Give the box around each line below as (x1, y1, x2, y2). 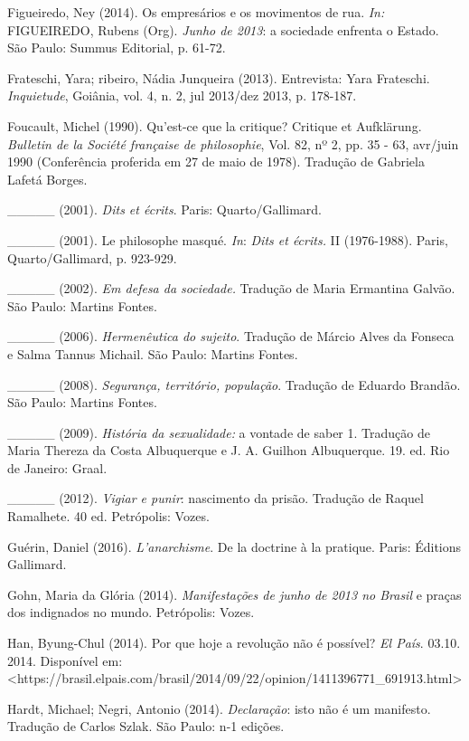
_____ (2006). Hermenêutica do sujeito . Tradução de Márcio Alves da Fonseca (7, 327, 455, 346)
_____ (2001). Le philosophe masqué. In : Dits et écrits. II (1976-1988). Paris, (7, 230, 448, 249)
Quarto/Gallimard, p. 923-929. (7, 248, 177, 267)
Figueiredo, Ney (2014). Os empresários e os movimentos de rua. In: (7, 3, 385, 21)
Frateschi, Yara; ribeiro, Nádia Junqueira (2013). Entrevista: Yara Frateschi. (7, 68, 430, 87)
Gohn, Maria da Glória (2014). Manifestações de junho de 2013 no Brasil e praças (7, 584, 462, 603)
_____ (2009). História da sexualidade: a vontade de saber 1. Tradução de (7, 423, 430, 442)
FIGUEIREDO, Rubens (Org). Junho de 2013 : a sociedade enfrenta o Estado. (7, 20, 439, 39)
